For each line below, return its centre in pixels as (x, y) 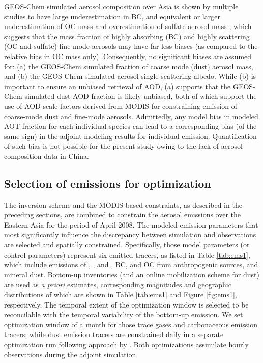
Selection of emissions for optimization (108, 183)
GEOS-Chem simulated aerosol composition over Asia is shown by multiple (121, 6)
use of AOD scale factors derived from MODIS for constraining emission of (121, 106)
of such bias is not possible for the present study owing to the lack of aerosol (123, 146)
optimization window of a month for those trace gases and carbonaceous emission (131, 324)
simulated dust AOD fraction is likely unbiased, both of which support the (141, 96)
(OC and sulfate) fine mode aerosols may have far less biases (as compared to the (131, 46)
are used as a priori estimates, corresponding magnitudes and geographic (118, 284)
